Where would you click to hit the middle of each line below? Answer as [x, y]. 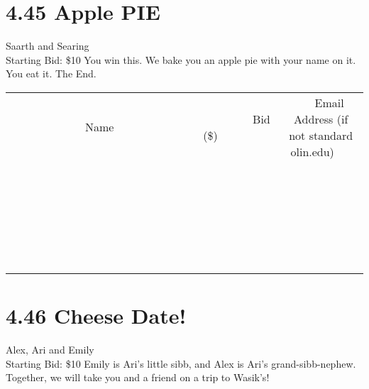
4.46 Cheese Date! [96, 316]
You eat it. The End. [51, 73]
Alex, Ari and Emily [50, 350]
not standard [321, 135]
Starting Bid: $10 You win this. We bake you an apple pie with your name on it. [181, 59]
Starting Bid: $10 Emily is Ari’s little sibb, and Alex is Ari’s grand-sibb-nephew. [181, 363]
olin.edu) [312, 151]
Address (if [321, 119]
